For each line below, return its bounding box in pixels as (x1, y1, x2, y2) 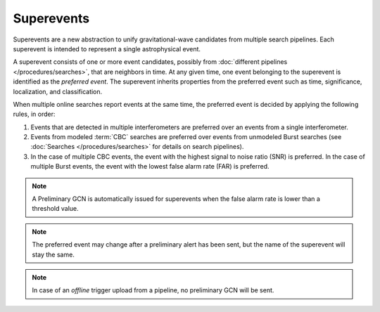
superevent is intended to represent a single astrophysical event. (13, 44, 201, 53)
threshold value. (32, 204, 79, 213)
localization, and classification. (13, 87, 103, 96)
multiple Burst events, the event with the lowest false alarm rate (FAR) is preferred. (30, 162, 270, 171)
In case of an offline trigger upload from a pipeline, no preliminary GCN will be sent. (32, 286, 274, 294)
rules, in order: (13, 110, 56, 119)
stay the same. (32, 250, 75, 259)
